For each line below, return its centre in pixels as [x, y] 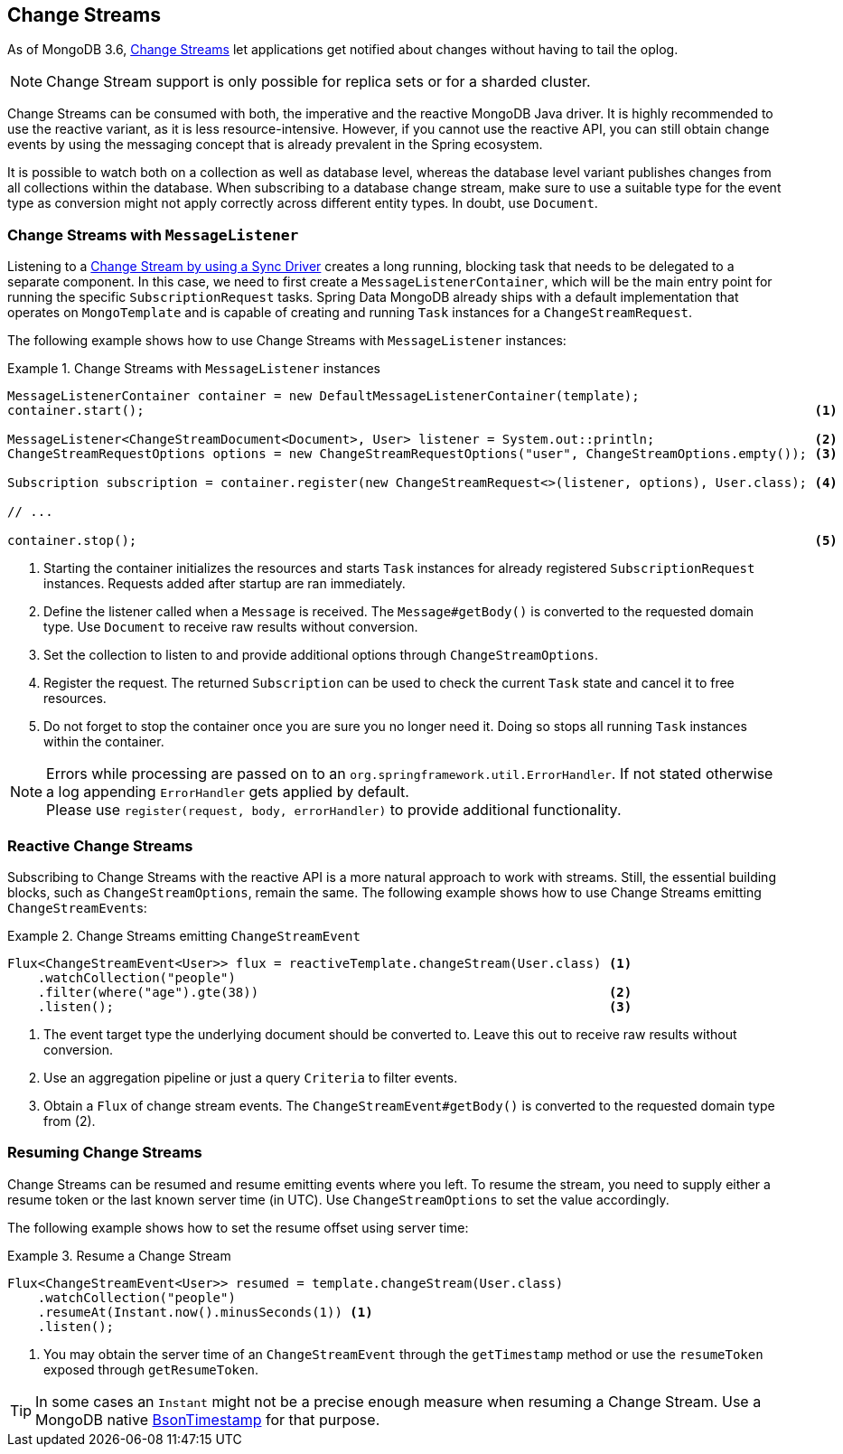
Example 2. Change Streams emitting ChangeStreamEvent [184, 935]
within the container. [104, 742]
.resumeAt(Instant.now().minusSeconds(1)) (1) [205, 1312]
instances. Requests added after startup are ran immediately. [225, 584]
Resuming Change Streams [105, 1153]
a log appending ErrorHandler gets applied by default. [228, 792]
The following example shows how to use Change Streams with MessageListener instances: [287, 341]
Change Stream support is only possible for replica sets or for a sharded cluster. [318, 82]
